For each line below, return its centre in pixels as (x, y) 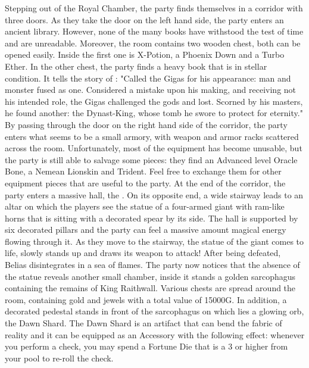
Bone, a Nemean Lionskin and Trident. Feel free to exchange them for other (143, 171)
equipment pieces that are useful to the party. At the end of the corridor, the (145, 183)
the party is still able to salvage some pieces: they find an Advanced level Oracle (151, 159)
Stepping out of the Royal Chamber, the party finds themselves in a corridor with (154, 8)
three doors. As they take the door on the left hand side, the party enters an (144, 19)
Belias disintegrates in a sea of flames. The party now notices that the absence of (152, 265)
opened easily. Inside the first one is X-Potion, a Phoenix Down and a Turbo (145, 54)
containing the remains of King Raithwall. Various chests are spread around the (150, 288)
